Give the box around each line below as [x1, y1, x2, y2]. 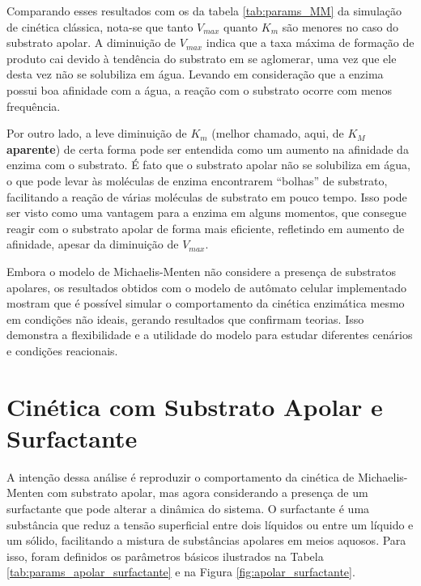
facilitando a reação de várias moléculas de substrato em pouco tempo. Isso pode [6, 188, 407, 205]
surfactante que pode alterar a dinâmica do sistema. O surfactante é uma [6, 499, 370, 516]
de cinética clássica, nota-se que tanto [6, 18, 193, 35]
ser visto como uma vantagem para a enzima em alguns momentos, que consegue [6, 204, 406, 221]
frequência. [6, 97, 61, 114]
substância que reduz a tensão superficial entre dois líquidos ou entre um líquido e [6, 516, 414, 533]
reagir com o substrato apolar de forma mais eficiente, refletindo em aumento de [6, 219, 405, 236]
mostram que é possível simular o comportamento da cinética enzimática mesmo [6, 295, 405, 312]
